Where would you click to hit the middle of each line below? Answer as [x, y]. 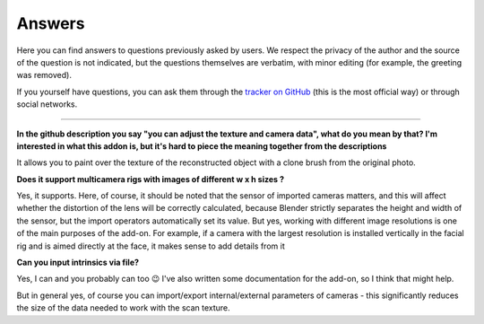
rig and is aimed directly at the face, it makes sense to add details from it [151, 246]
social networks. [47, 104]
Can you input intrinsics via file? [78, 263]
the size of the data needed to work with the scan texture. [123, 308]
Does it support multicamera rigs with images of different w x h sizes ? [151, 179]
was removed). [44, 75]
